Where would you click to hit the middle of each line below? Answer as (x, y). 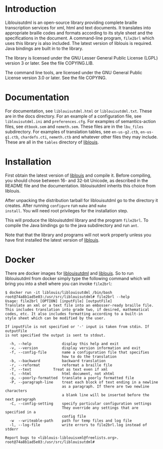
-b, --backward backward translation (58, 361)
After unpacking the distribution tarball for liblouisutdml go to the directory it (81, 200)
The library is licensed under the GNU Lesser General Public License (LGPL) (81, 58)
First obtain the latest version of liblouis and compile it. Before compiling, (78, 175)
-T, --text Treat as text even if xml (59, 369)
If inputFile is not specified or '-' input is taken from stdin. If (77, 327)
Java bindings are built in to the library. (44, 48)
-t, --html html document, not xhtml (62, 374)
